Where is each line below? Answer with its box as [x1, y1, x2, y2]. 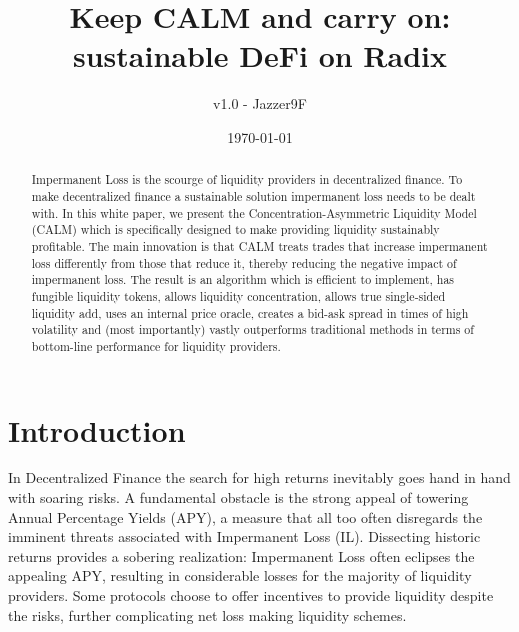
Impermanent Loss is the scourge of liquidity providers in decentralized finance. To [31, 171, 463, 188]
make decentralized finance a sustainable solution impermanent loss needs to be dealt [31, 187, 476, 204]
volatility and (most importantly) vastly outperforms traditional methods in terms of [31, 321, 474, 338]
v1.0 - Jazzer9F [213, 93, 307, 114]
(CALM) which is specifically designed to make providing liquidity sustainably [31, 221, 440, 238]
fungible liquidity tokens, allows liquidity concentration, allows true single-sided [31, 287, 446, 304]
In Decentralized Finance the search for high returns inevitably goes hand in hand [8, 467, 511, 488]
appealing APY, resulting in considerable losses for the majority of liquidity [8, 565, 472, 586]
